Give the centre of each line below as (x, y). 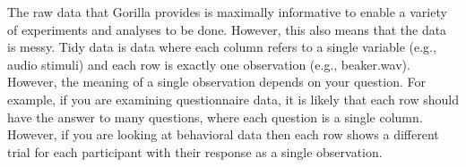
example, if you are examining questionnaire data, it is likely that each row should (233, 99)
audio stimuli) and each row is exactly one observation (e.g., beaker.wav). (209, 64)
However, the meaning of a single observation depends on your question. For (216, 82)
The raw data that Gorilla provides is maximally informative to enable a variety (227, 12)
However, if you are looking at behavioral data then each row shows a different (223, 134)
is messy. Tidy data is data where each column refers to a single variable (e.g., (222, 47)
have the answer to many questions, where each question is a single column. (215, 117)
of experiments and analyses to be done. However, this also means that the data (227, 29)
